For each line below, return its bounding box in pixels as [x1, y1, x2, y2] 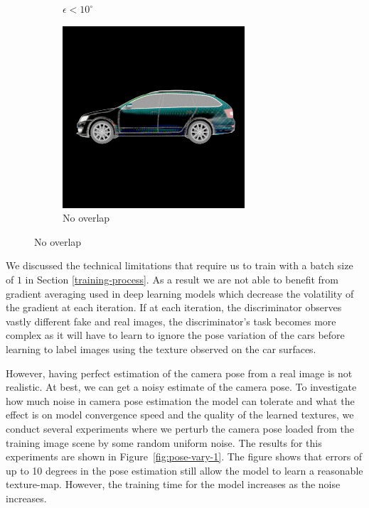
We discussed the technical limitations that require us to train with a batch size [6, 258, 353, 273]
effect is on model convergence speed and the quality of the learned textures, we [6, 407, 354, 422]
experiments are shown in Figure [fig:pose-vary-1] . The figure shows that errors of [6, 449, 363, 464]
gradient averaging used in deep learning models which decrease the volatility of [6, 286, 354, 301]
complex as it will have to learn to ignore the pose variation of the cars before [6, 328, 345, 342]
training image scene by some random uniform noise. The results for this [6, 435, 322, 450]
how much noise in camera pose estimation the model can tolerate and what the [6, 393, 355, 408]
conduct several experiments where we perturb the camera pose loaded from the [6, 421, 355, 436]
